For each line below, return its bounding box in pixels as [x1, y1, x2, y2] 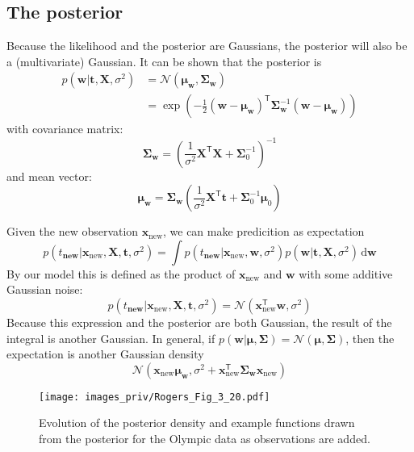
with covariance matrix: [6, 120, 123, 137]
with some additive [299, 265, 393, 282]
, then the [345, 329, 395, 346]
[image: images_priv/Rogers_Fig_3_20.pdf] [39, 391, 270, 403]
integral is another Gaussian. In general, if [6, 329, 215, 346]
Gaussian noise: [6, 281, 83, 298]
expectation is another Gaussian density [6, 345, 204, 362]
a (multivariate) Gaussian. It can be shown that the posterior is [6, 52, 322, 69]
